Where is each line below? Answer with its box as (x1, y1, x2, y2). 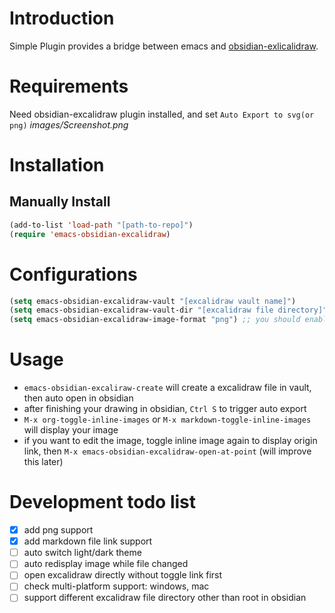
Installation (9, 154, 105, 177)
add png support (23, 524, 94, 536)
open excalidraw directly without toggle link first (23, 569, 223, 581)
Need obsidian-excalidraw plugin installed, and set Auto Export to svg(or (9, 108, 315, 120)
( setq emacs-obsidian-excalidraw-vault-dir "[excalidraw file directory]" (9, 305, 328, 316)
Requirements (9, 75, 129, 98)
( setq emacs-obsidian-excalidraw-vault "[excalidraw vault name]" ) (9, 296, 297, 306)
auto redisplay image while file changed (23, 558, 189, 570)
